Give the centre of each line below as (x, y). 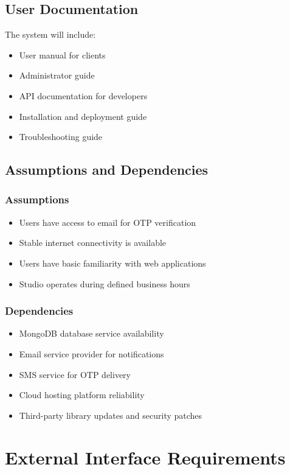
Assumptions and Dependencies (107, 170)
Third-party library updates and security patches (111, 415)
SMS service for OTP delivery (75, 374)
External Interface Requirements (145, 457)
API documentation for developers (83, 95)
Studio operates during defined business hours (105, 283)
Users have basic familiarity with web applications (112, 263)
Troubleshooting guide (61, 137)
